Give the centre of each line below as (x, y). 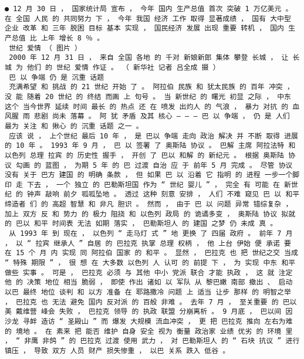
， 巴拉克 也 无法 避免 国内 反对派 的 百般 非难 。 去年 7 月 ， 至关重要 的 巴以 (151, 302)
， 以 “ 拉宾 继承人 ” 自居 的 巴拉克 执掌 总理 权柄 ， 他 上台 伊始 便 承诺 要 (148, 243)
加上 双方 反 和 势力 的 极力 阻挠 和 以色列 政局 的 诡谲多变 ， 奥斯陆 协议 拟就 (150, 214)
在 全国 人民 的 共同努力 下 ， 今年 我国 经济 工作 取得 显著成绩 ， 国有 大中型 (148, 18)
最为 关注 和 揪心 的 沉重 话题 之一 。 (74, 126)
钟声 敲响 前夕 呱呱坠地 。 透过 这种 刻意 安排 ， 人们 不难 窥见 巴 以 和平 (163, 194)
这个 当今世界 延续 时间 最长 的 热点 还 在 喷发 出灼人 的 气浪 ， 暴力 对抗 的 (147, 106)
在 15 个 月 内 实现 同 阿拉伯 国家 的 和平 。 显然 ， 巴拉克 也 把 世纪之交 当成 (151, 253)
